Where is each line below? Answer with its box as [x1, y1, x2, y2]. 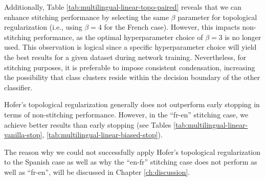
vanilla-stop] [4, 129, 42, 140]
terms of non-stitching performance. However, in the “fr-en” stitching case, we [4, 109, 249, 119]
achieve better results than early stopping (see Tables [4, 119, 171, 130]
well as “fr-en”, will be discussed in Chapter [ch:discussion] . [4, 166, 190, 177]
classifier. [4, 82, 33, 92]
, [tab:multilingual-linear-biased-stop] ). [42, 129, 163, 140]
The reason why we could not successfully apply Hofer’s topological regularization [4, 146, 261, 157]
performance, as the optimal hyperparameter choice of [33, 31, 203, 42]
